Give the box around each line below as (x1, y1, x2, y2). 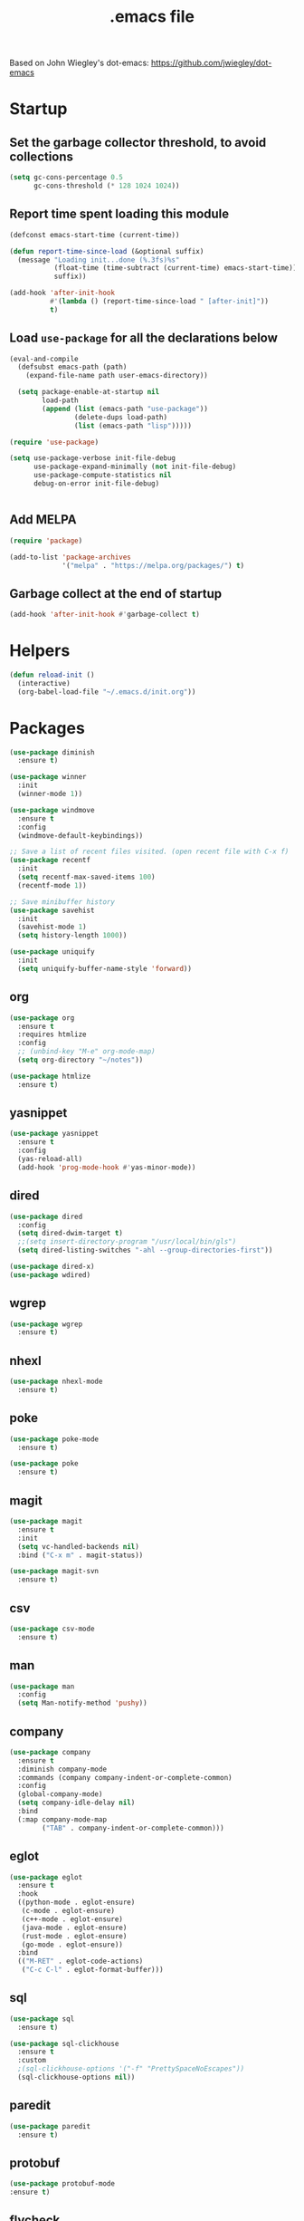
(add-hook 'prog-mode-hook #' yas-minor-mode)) (17, 1162, 196, 1172)
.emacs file (109, 6, 195, 27)
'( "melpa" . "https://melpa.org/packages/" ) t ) (62, 561, 245, 570)
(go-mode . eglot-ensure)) (21, 1940, 124, 1949)
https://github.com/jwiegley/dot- (150, 57, 272, 69)
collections (9, 149, 74, 164)
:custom (17, 2056, 47, 2065)
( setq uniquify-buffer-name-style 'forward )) (17, 964, 193, 973)
